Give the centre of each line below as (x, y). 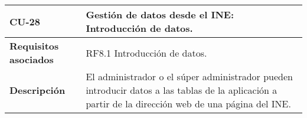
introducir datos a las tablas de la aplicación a (182, 90)
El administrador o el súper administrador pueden (189, 76)
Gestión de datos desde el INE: (160, 14)
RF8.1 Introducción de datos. (146, 53)
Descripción (37, 90)
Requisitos (34, 46)
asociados (32, 59)
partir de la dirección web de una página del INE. (188, 104)
